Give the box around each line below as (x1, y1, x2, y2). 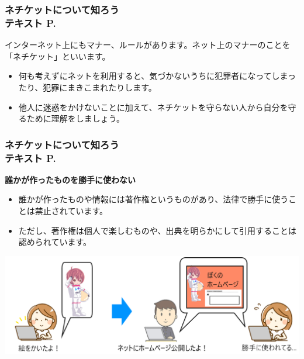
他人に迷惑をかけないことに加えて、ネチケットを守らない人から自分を (18, 101, 288, 113)
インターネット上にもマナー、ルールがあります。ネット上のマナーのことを (5, 39, 291, 51)
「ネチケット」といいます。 (5, 50, 110, 62)
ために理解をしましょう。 (26, 112, 125, 125)
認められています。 (18, 236, 91, 248)
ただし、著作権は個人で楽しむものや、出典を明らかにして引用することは (18, 224, 296, 236)
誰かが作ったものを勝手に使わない (5, 173, 136, 185)
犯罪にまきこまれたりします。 (43, 81, 157, 93)
